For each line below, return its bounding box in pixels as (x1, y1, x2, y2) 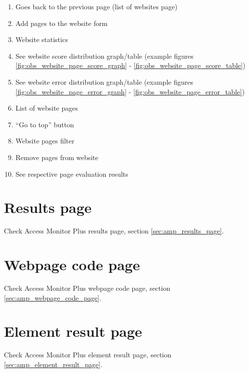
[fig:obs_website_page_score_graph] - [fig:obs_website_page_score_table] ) (15, 60, 246, 70)
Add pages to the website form (15, 18, 108, 28)
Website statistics (15, 34, 68, 45)
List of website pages (15, 103, 78, 113)
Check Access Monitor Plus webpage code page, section (4, 282, 171, 293)
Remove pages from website (15, 152, 99, 162)
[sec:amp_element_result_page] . (4, 359, 102, 369)
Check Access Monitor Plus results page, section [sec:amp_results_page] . (4, 226, 224, 236)
